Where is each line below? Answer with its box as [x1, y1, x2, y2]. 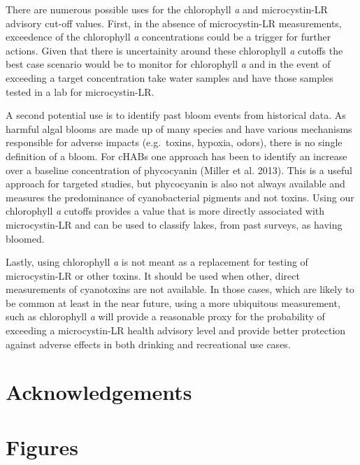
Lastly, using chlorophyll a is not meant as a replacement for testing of [6, 255, 308, 269]
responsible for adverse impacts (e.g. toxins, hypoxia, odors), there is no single [6, 135, 343, 150]
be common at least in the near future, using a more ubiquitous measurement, [6, 295, 340, 310]
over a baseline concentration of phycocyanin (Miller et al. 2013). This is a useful [6, 162, 352, 177]
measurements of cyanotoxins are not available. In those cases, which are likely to [6, 282, 354, 296]
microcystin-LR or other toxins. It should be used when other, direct [6, 268, 300, 282]
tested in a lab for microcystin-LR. [6, 84, 154, 99]
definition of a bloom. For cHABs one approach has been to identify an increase [6, 148, 347, 163]
